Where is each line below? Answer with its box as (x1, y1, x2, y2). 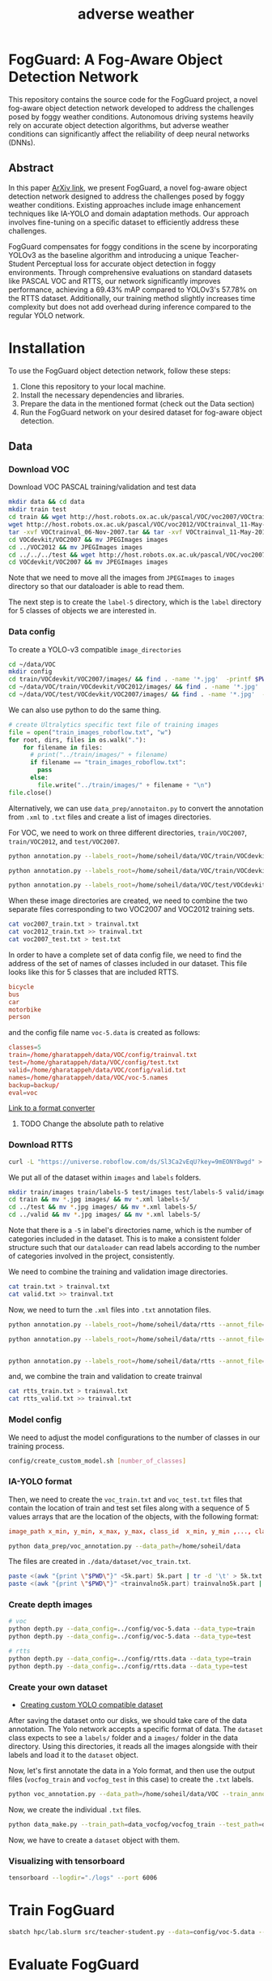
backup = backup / (8, 1081, 60, 1089)
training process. (8, 1441, 65, 1450)
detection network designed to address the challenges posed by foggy (8, 191, 245, 201)
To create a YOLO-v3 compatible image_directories (8, 644, 182, 654)
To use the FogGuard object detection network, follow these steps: (8, 366, 231, 376)
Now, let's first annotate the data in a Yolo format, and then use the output (8, 1766, 255, 1776)
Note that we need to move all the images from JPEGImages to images (8, 573, 236, 582)
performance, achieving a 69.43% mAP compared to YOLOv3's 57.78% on (8, 285, 257, 294)
